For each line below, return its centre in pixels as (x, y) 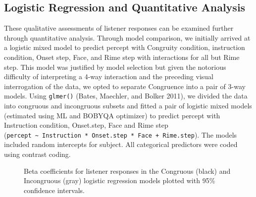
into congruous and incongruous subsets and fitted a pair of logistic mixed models (128, 106)
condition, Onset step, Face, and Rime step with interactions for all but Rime (122, 57)
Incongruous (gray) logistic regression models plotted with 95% (120, 180)
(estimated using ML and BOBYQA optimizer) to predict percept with (112, 115)
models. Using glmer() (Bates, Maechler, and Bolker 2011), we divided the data (126, 96)
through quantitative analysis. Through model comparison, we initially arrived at (127, 37)
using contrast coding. (37, 154)
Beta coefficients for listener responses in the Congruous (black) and (127, 171)
